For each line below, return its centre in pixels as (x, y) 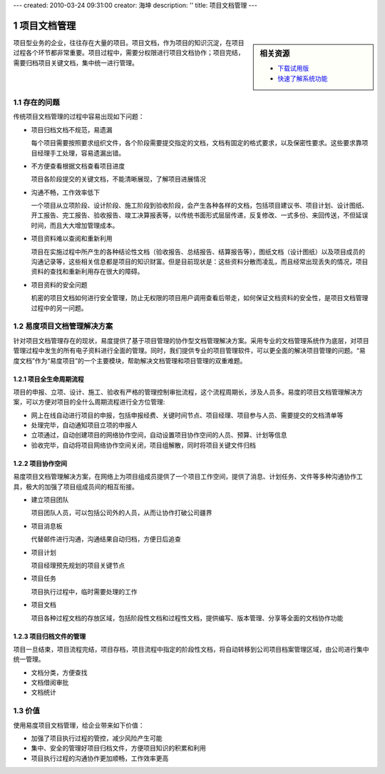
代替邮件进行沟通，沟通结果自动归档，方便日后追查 (106, 539)
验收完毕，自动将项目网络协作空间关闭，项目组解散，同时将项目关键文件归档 (143, 445)
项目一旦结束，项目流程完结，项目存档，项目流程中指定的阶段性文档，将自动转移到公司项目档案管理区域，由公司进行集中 (191, 649)
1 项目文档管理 (45, 25)
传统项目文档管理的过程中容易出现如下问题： (79, 116)
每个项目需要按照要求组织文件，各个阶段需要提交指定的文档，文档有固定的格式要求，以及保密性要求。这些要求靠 (196, 143)
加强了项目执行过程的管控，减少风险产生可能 (97, 738)
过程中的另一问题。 (59, 308)
